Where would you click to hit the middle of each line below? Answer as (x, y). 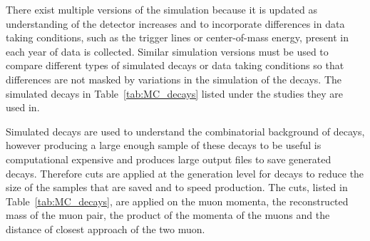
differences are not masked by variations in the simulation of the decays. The (174, 79)
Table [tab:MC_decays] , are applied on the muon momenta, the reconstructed (177, 201)
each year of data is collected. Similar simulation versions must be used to (167, 51)
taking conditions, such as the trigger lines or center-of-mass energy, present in (178, 37)
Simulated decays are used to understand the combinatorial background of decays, (185, 131)
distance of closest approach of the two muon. (106, 229)
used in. (23, 107)
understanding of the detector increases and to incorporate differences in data (175, 23)
